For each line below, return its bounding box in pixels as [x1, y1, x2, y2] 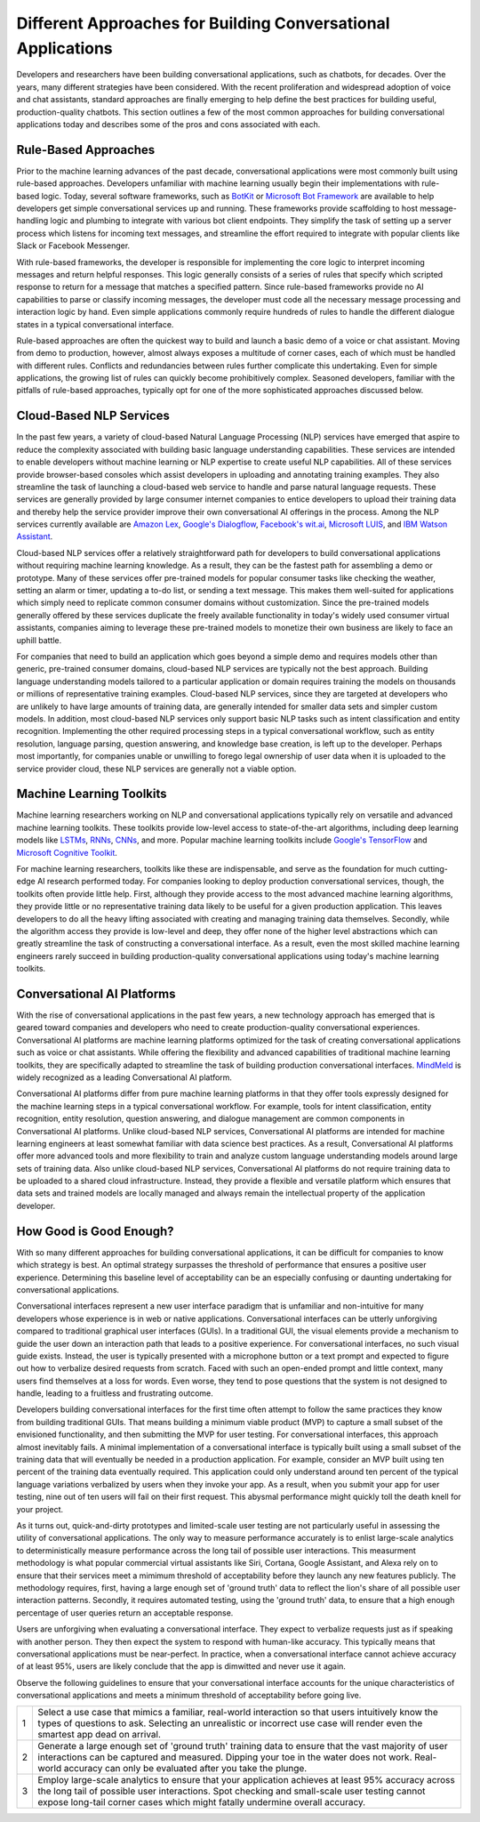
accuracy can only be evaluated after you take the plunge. [63, 1762, 308, 1775]
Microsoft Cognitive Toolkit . [16, 847, 117, 858]
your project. [16, 1504, 64, 1514]
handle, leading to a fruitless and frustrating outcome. [16, 1388, 213, 1399]
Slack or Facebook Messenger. [16, 240, 131, 251]
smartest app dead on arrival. [37, 1729, 162, 1741]
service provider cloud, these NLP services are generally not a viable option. [16, 763, 297, 774]
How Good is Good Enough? [16, 1223, 174, 1238]
